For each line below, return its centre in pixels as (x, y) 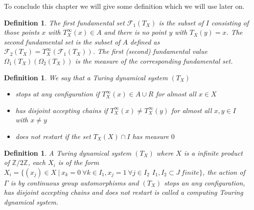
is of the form (79, 162)
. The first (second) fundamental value (150, 51)
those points (22, 32)
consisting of (230, 22)
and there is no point (135, 32)
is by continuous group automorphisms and (75, 182)
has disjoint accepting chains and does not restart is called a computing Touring (124, 192)
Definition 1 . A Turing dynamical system (68, 152)
